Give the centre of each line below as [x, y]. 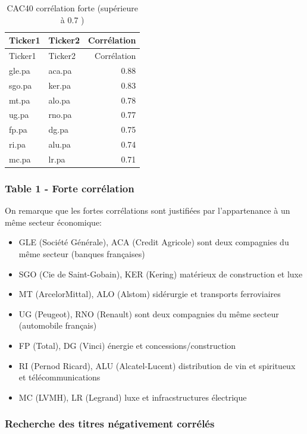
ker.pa [59, 85]
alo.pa [59, 100]
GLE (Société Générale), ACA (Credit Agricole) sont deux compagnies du [154, 242]
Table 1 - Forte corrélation [70, 188]
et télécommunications [59, 377]
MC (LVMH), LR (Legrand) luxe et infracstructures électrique [133, 397]
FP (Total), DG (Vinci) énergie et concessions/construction [127, 345]
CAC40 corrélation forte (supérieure [72, 8]
